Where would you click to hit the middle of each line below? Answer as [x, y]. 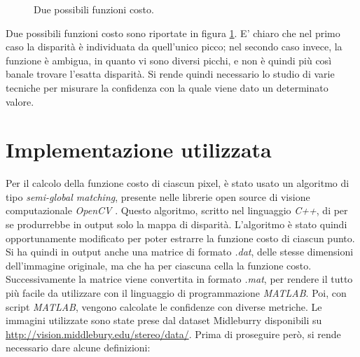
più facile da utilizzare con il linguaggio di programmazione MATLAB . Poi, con [176, 293]
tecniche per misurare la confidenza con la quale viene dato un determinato [167, 87]
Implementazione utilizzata [139, 149]
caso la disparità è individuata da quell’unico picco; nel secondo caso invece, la [174, 47]
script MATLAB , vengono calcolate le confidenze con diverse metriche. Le [164, 306]
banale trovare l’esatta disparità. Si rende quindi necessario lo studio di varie [170, 74]
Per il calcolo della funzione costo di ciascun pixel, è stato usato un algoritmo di [178, 183]
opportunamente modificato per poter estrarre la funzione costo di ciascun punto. [180, 238]
